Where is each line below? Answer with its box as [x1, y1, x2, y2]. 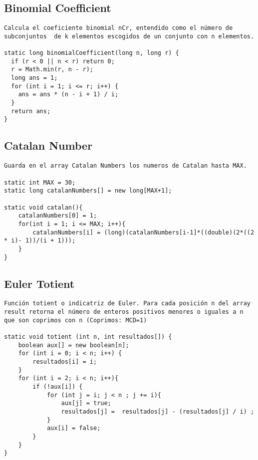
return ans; [11, 107, 51, 115]
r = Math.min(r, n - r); [11, 66, 93, 73]
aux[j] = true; [61, 400, 111, 407]
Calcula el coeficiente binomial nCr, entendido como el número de [4, 24, 233, 32]
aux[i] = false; [46, 425, 101, 432]
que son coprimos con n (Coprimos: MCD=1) [4, 316, 147, 324]
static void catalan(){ [4, 204, 83, 211]
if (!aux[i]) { [32, 383, 83, 390]
